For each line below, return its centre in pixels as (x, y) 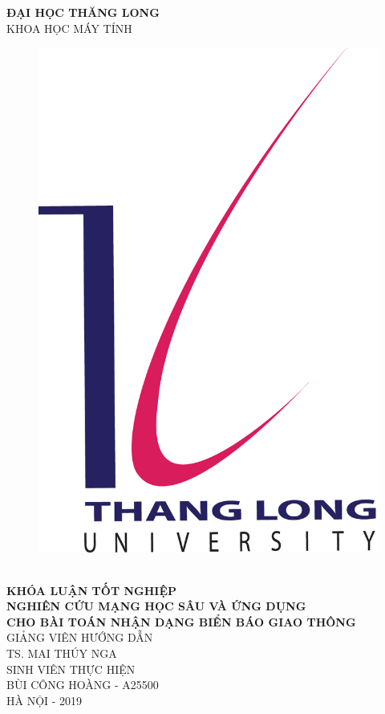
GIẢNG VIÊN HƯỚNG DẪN (80, 637)
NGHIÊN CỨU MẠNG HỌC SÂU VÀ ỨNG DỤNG (156, 606)
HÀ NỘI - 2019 (45, 700)
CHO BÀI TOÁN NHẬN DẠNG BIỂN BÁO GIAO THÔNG (181, 621)
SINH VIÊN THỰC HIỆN (71, 669)
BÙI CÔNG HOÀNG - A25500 (83, 685)
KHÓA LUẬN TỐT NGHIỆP (92, 590)
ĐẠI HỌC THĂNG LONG (83, 12)
